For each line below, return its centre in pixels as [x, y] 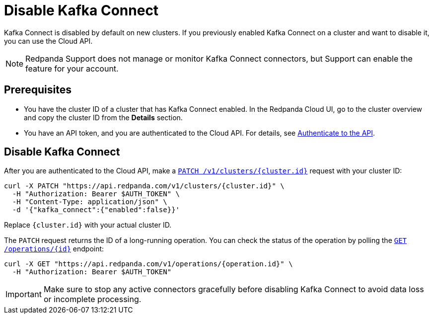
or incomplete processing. [92, 299]
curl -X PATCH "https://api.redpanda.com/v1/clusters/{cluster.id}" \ [144, 186]
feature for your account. [72, 68]
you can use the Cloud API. [48, 41]
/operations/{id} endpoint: [54, 249]
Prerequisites [38, 90]
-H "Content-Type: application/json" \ [90, 202]
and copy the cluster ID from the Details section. [103, 117]
